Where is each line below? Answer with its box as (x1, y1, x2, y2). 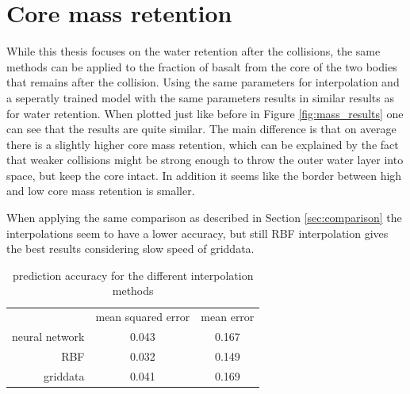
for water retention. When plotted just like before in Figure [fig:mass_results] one (6, 105, 404, 121)
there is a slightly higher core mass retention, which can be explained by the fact (6, 136, 399, 152)
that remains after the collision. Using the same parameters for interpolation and (6, 74, 400, 90)
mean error (201, 308, 255, 325)
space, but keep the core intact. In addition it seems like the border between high (6, 166, 402, 183)
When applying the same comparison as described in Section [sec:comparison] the (6, 209, 402, 226)
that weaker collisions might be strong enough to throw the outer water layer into (6, 151, 404, 168)
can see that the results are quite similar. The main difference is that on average (6, 120, 397, 137)
